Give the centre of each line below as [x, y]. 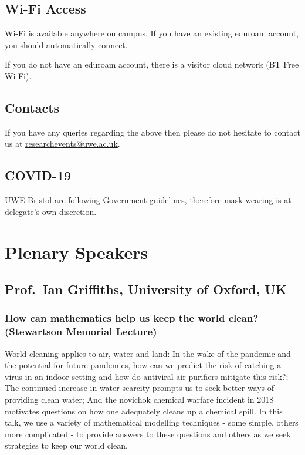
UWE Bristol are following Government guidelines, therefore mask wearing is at [148, 200]
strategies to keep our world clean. [66, 445]
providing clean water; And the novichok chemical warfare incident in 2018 [139, 400]
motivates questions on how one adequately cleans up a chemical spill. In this [144, 411]
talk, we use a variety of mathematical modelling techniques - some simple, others [152, 422]
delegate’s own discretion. [51, 211]
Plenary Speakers [77, 252]
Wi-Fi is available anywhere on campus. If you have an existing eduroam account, [152, 33]
